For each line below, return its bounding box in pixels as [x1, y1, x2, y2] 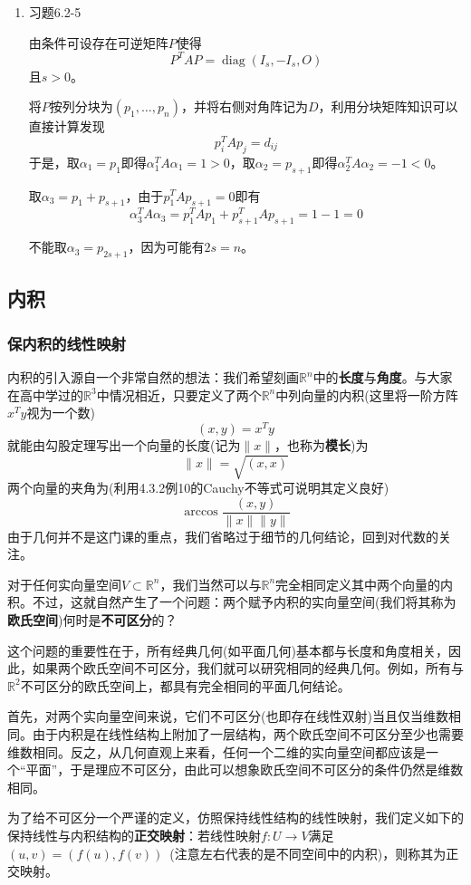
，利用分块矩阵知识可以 [318, 97, 458, 116]
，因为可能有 [128, 237, 205, 256]
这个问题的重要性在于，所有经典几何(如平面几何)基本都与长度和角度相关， [7, 640, 448, 659]
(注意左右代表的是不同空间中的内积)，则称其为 [169, 843, 447, 862]
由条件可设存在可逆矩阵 [28, 33, 168, 52]
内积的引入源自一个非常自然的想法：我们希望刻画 [7, 368, 299, 387]
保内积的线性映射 [7, 332, 126, 354]
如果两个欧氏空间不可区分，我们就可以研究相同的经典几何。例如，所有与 [32, 659, 464, 678]
